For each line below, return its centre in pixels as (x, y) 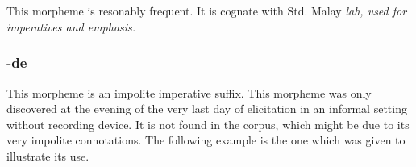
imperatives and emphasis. (71, 26)
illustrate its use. (48, 155)
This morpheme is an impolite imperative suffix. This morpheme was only (189, 92)
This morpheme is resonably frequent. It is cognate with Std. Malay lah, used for (207, 11)
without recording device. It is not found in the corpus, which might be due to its (208, 124)
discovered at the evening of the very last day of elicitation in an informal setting (207, 109)
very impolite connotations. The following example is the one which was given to (206, 140)
